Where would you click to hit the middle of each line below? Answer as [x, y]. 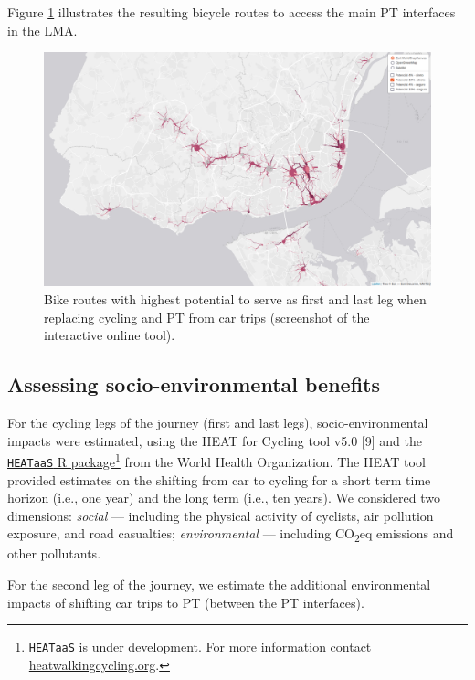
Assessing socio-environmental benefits [194, 384]
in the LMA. [42, 30]
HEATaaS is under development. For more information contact [200, 647]
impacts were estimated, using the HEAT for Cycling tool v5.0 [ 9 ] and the [215, 440]
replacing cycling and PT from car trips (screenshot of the [207, 317]
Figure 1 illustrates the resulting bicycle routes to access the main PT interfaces [232, 12]
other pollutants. [54, 553]
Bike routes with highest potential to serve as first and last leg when [235, 299]
